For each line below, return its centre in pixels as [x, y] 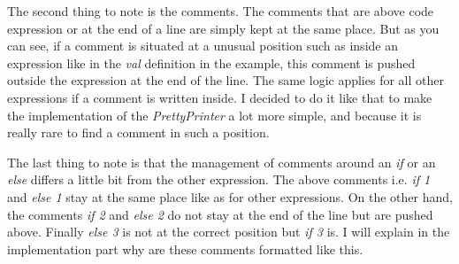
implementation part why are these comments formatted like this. [185, 248]
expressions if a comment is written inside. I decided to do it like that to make [220, 97]
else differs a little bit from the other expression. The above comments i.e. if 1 [219, 179]
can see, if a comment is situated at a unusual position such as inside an [203, 46]
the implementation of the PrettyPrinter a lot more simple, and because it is [214, 115]
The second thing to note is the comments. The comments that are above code [221, 11]
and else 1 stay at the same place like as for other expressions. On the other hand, [230, 196]
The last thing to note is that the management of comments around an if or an [222, 162]
